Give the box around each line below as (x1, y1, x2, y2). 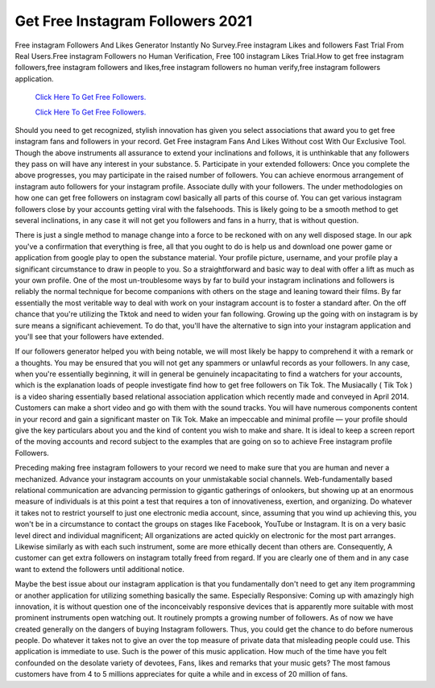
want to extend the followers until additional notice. (14, 564, 184, 574)
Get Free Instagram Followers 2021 (14, 12, 253, 30)
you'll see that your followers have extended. (14, 331, 164, 342)
